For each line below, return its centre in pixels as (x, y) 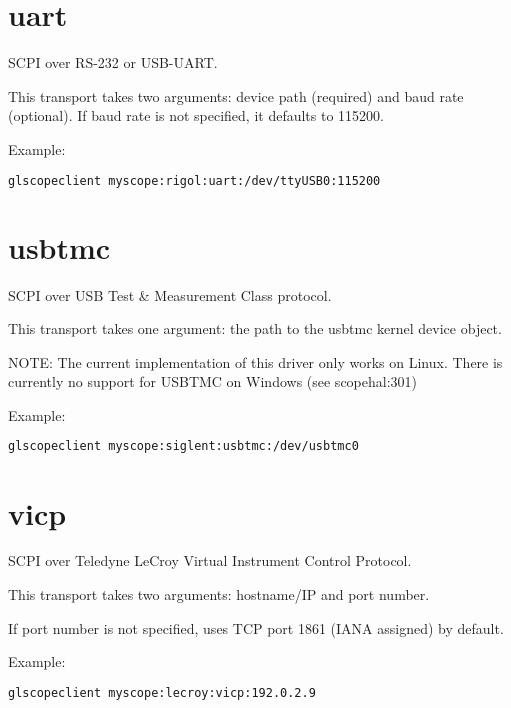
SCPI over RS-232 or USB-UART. (113, 62)
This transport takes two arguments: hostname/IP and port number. (219, 594)
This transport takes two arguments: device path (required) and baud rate (236, 95)
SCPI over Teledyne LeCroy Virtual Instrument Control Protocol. (210, 560)
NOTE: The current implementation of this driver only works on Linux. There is (255, 361)
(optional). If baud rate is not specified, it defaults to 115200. (196, 115)
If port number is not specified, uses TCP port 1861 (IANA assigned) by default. (256, 627)
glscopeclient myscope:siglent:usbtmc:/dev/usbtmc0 (183, 446)
